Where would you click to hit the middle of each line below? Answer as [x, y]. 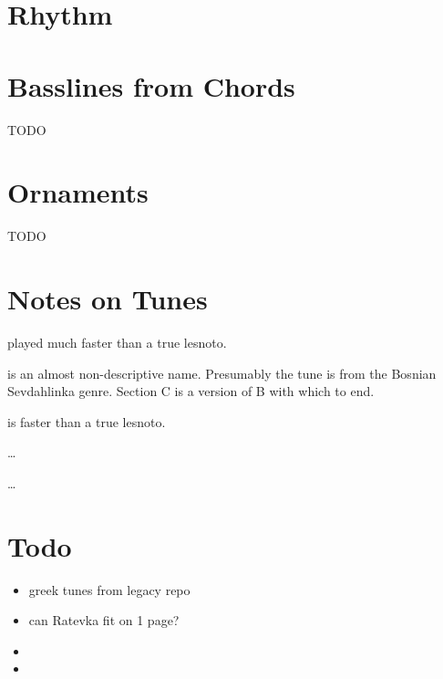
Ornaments [78, 192]
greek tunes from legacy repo [109, 589]
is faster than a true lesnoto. [87, 421]
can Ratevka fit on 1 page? [104, 620]
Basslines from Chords [151, 85]
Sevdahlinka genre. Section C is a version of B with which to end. [191, 391]
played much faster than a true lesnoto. [117, 342]
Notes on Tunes [108, 298]
